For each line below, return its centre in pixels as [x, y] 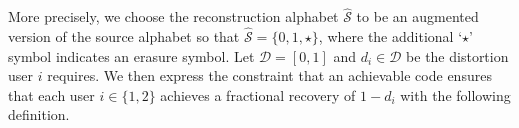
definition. [39, 114]
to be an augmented [417, 16]
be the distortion [457, 55]
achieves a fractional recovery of [258, 94]
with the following [455, 94]
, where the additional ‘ [390, 36]
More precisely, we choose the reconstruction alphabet [173, 16]
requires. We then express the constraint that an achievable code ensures [269, 75]
